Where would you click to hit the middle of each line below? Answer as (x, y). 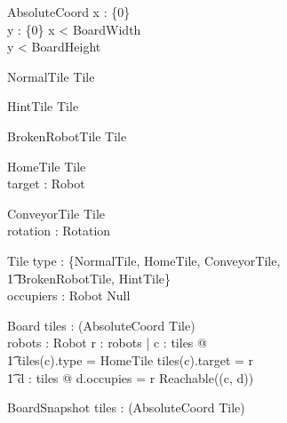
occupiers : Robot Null (69, 295)
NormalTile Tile (51, 76)
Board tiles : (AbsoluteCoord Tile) (101, 325)
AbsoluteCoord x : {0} (69, 12)
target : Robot (46, 184)
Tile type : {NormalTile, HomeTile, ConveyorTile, (144, 260)
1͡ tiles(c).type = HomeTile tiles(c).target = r (131, 359)
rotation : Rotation (59, 231)
